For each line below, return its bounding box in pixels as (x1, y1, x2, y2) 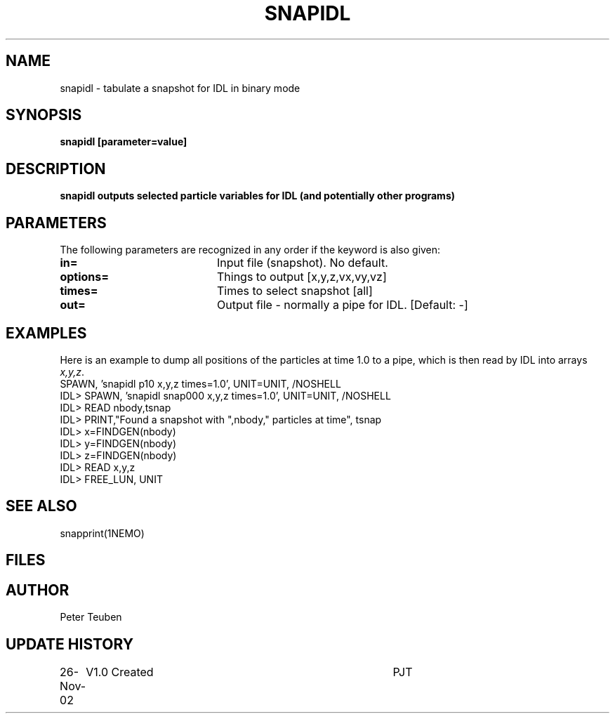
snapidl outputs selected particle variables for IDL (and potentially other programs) (60, 190, 456, 202)
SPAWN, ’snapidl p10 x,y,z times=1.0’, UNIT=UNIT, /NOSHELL (60, 377, 341, 390)
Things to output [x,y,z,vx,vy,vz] (216, 270, 387, 284)
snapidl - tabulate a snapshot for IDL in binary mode (60, 81, 300, 94)
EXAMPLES (6, 324, 87, 342)
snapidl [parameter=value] (60, 136, 187, 148)
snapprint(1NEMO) (60, 527, 145, 539)
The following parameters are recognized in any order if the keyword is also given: (60, 244, 441, 256)
